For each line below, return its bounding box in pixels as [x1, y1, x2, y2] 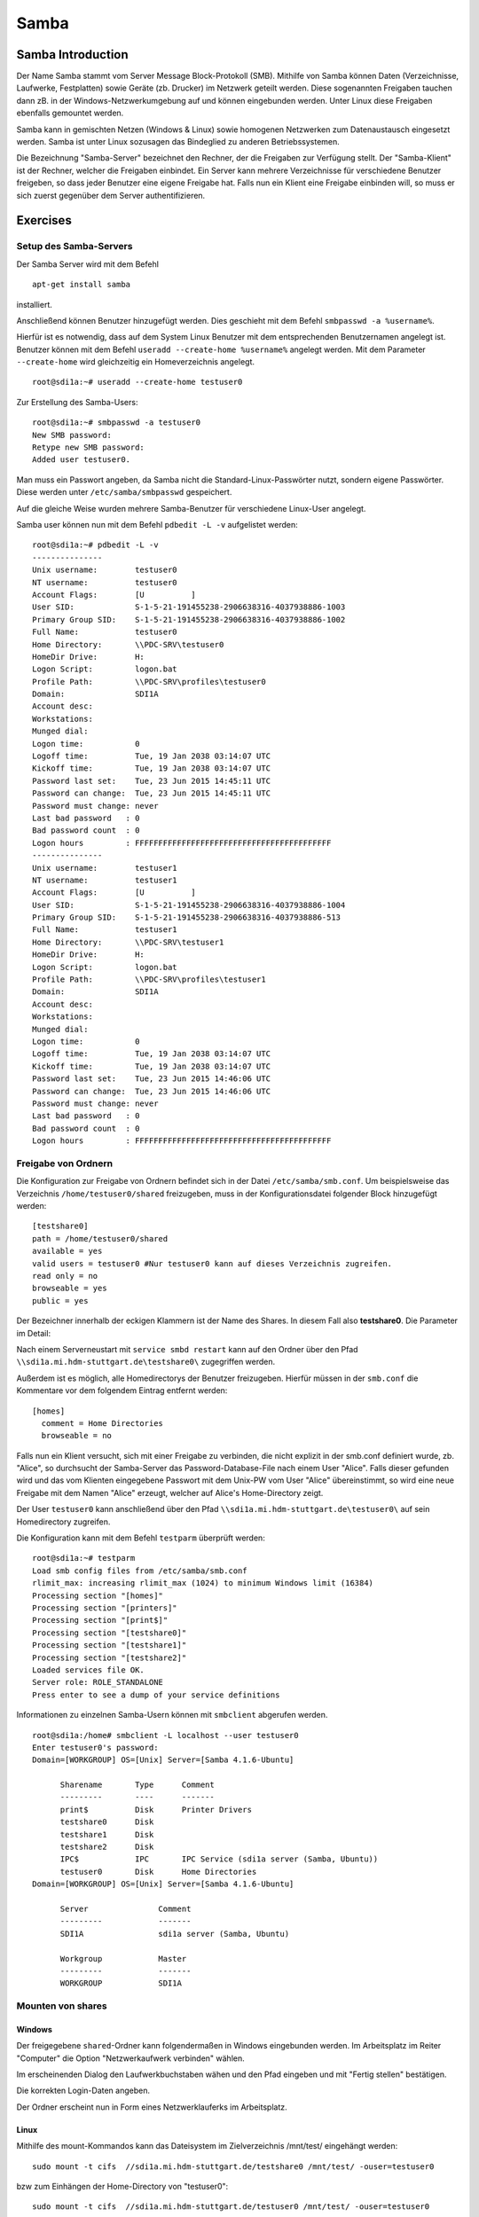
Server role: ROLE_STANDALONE [32, 1677, 164, 1688]
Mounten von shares [16, 2000, 107, 2012]
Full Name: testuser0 [32, 627, 177, 638]
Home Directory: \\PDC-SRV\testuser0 [32, 639, 224, 649]
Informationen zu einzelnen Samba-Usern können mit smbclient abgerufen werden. [16, 1710, 328, 1720]
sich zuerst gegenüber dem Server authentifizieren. [16, 190, 206, 200]
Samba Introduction [16, 47, 129, 62]
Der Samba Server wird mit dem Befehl [16, 258, 160, 270]
